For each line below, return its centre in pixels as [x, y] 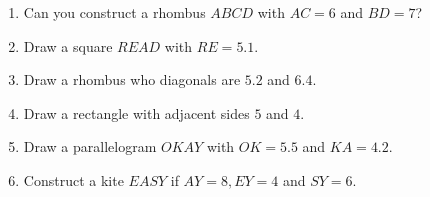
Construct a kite [73, 179]
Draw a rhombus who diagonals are [132, 79]
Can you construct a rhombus [114, 12]
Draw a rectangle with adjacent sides [136, 112]
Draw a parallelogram [90, 146]
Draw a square [68, 45]
